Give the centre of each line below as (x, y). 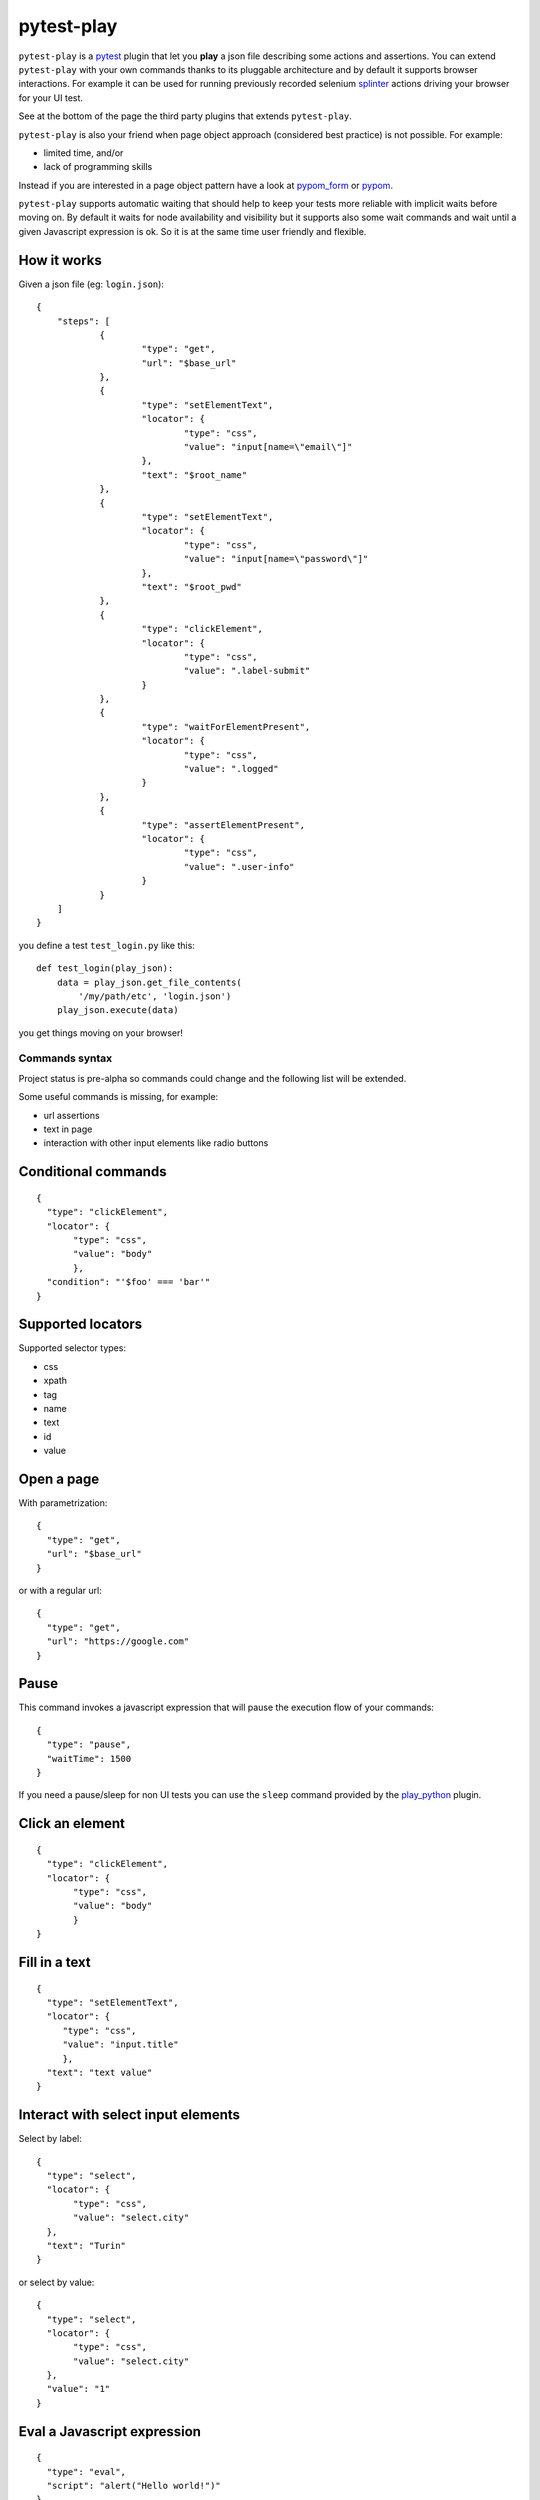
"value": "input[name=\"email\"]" (268, 447)
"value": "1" (78, 2389)
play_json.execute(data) (117, 1010)
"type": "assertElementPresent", (223, 824)
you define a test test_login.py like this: (106, 945)
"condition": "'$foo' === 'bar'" (128, 1282)
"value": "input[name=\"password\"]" (276, 559)
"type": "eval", (86, 2471)
